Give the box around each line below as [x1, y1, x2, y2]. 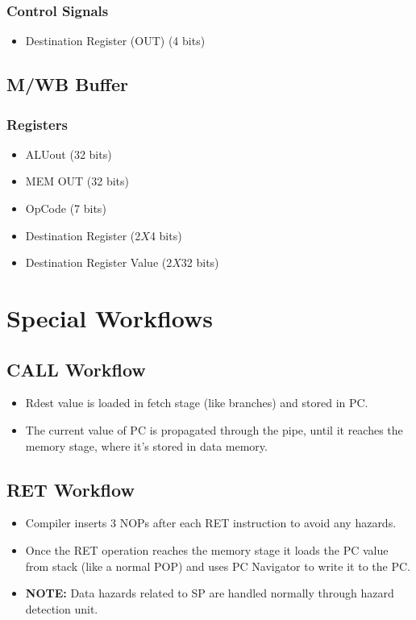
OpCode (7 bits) [25, 200, 106, 216]
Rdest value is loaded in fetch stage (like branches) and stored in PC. [25, 394, 368, 411]
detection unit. [25, 600, 98, 617]
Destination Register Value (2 [25, 254, 173, 271]
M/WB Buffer [6, 72, 128, 97]
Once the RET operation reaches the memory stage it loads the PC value [25, 541, 389, 558]
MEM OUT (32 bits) [25, 173, 130, 189]
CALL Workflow [6, 356, 146, 381]
